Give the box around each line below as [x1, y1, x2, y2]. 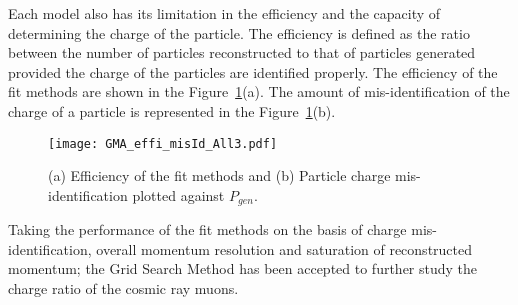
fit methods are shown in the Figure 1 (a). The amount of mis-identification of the [8, 81, 510, 102]
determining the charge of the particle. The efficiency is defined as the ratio [8, 22, 470, 43]
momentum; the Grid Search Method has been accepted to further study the [8, 258, 478, 279]
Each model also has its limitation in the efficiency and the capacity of [8, 3, 441, 23]
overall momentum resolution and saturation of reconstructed [96, 238, 473, 259]
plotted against [132, 184, 225, 205]
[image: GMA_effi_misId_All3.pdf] [48, 136, 278, 151]
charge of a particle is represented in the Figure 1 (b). [8, 100, 336, 121]
